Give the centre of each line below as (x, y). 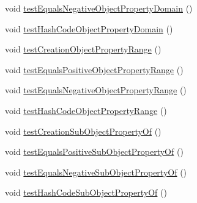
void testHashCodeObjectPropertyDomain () (89, 28)
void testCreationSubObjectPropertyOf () (83, 131)
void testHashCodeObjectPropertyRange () (86, 110)
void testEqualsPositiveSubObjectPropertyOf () (94, 151)
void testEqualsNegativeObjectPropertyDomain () (99, 8)
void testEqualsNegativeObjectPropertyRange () (96, 90)
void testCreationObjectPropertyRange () (83, 49)
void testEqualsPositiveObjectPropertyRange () (94, 69)
